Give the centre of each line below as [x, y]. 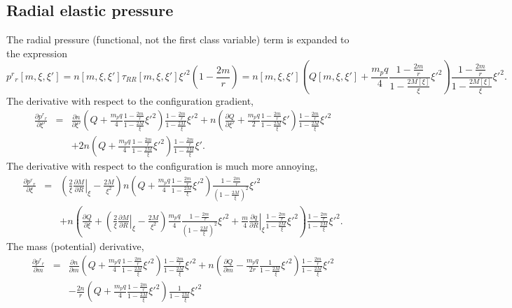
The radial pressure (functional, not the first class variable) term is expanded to [178, 39]
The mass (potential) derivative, [75, 245]
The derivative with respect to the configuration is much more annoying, [162, 166]
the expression [37, 53]
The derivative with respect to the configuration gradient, [130, 100]
